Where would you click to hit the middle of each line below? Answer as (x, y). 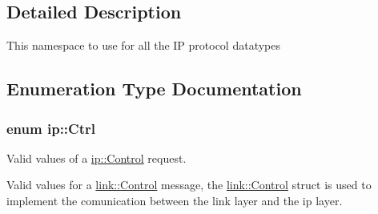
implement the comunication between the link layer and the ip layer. (175, 200)
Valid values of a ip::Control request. (97, 157)
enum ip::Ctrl (51, 128)
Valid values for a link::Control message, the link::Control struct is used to (189, 185)
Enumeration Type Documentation (154, 89)
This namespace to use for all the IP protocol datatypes (144, 45)
